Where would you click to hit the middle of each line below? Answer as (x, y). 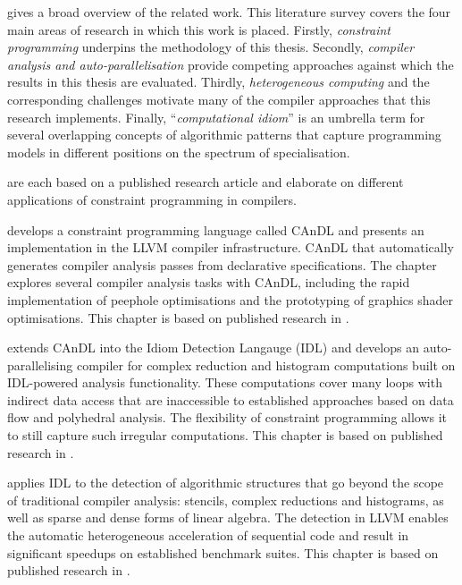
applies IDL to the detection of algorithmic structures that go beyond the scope (226, 483)
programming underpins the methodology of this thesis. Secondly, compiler (211, 47)
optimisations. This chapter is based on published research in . (178, 317)
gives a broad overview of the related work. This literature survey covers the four (229, 12)
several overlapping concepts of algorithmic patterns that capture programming (224, 135)
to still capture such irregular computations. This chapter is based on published (225, 435)
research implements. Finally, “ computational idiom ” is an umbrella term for (216, 117)
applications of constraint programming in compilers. (152, 199)
